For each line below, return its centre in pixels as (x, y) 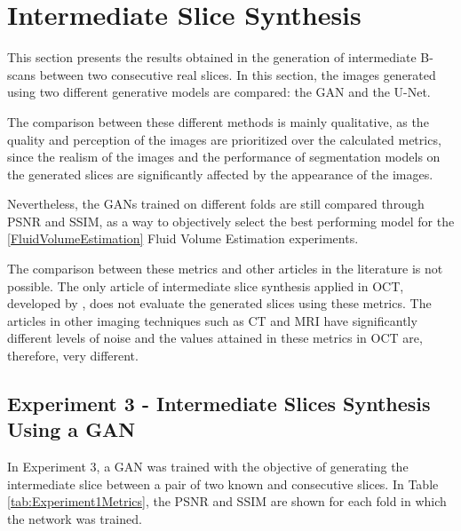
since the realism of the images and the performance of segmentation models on (224, 157)
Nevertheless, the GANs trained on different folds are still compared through (216, 204)
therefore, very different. (73, 356)
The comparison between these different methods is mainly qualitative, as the (218, 121)
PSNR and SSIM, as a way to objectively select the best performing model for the (231, 221)
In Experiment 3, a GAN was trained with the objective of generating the (208, 467)
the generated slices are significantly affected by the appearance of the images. (220, 174)
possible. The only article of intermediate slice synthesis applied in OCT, (206, 285)
